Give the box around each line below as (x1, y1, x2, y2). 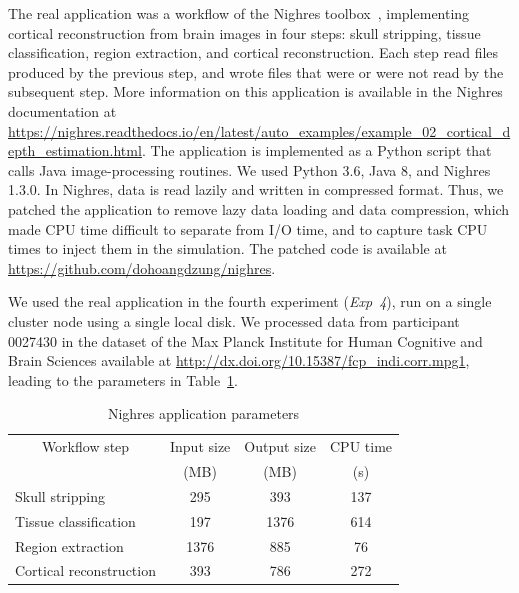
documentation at (8, 100, 117, 121)
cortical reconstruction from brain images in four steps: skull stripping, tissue (8, 22, 481, 43)
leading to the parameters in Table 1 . (8, 369, 239, 390)
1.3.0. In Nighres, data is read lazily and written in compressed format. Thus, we (8, 179, 504, 200)
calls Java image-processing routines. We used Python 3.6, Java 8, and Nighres (8, 159, 491, 180)
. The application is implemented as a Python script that (141, 140, 492, 161)
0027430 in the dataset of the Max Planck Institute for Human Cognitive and (8, 330, 483, 351)
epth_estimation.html (8, 140, 142, 161)
